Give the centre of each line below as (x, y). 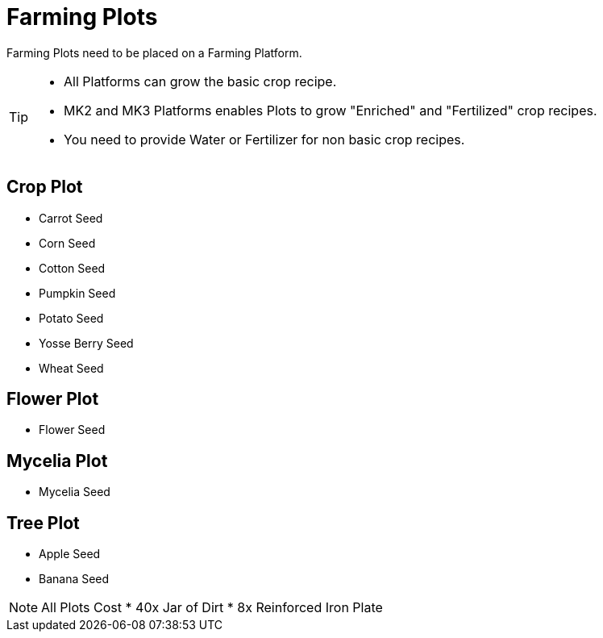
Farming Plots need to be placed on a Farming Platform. (154, 52)
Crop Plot (45, 187)
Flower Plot (53, 399)
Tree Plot (43, 523)
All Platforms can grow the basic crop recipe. (200, 81)
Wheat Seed (71, 368)
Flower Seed (72, 430)
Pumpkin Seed (77, 293)
